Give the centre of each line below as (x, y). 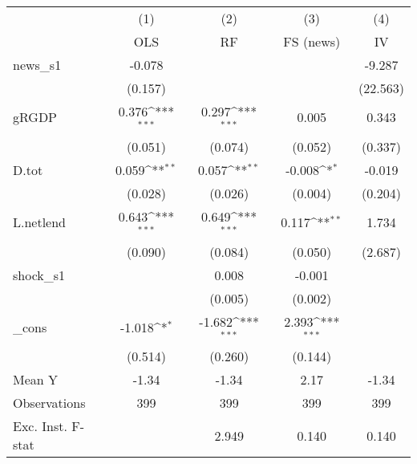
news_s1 (37, 65)
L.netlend (40, 222)
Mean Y (36, 380)
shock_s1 (39, 275)
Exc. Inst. (40, 426)
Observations (49, 403)
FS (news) (312, 41)
